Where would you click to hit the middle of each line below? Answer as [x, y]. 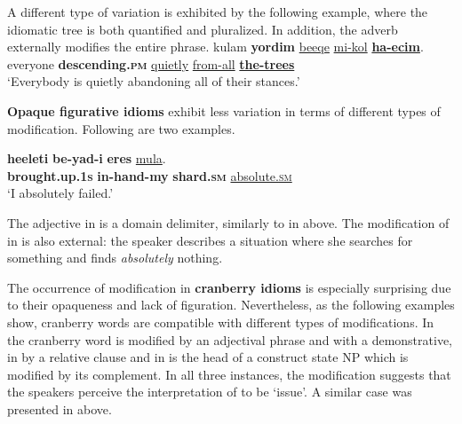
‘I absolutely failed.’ [60, 193]
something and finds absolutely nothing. [115, 258]
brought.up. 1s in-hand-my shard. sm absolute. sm [150, 175]
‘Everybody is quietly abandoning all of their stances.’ [154, 81]
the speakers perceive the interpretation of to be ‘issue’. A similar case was [210, 392]
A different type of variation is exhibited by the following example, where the [218, 12]
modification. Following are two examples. [121, 128]
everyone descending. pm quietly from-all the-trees [151, 63]
